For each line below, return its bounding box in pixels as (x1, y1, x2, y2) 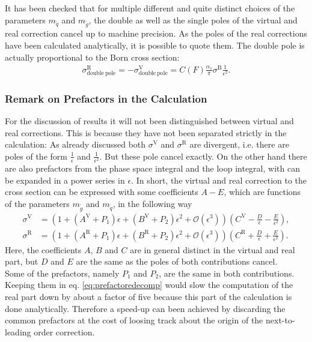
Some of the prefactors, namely (5, 266, 120, 279)
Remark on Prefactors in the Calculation (5, 91, 207, 106)
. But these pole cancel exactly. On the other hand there (99, 149, 307, 162)
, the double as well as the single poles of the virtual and (88, 13, 298, 26)
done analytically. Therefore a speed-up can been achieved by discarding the (5, 302, 286, 314)
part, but (5, 255, 38, 268)
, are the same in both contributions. (159, 266, 295, 279)
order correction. (34, 325, 95, 338)
